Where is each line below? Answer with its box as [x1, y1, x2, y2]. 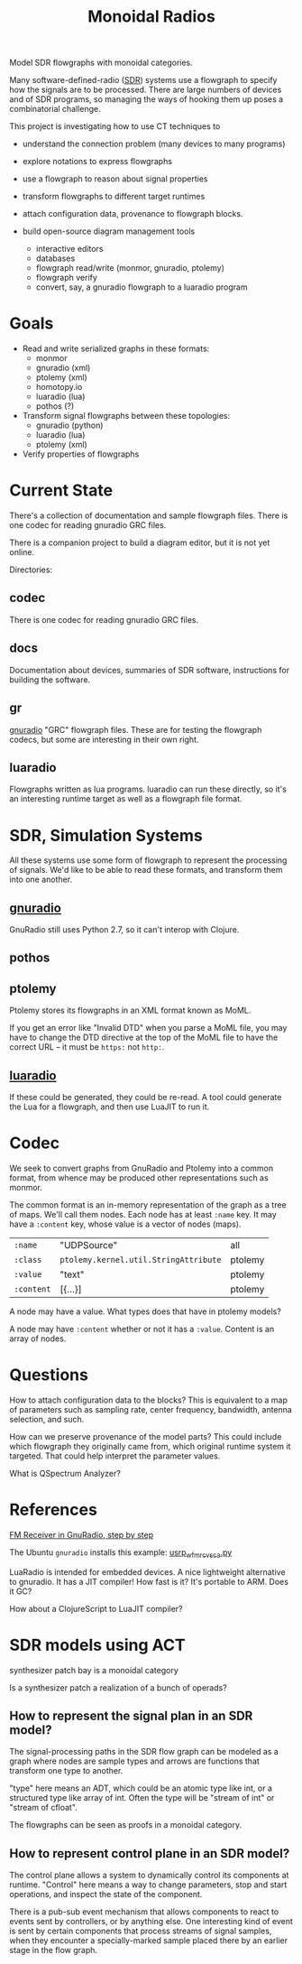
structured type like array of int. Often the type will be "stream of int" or [9, 1793, 275, 1803]
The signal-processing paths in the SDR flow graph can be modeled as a [9, 1746, 279, 1757]
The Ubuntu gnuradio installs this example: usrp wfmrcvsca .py [9, 1546, 233, 1560]
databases [35, 253, 76, 264]
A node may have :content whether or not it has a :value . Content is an [9, 1324, 275, 1335]
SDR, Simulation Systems [9, 825, 203, 846]
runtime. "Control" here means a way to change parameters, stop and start [9, 1879, 288, 1890]
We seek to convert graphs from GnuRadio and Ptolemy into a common [9, 1163, 273, 1174]
